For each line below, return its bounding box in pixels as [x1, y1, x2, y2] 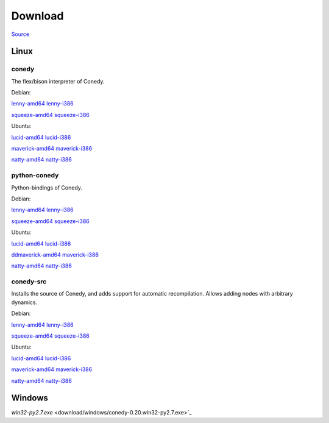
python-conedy [11, 171, 59, 180]
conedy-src [11, 277, 47, 286]
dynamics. [11, 299, 38, 306]
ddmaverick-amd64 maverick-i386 [11, 251, 99, 258]
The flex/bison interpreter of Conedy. [11, 77, 105, 85]
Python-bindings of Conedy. [11, 183, 82, 191]
